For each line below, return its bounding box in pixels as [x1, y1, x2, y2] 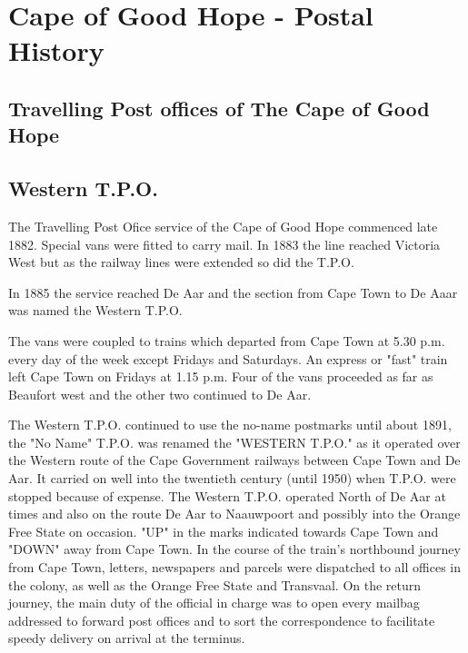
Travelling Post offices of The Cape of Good [8, 94, 430, 122]
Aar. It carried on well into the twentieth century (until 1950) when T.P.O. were [8, 469, 456, 488]
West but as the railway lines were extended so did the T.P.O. [8, 252, 354, 272]
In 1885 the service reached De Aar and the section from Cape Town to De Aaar [8, 282, 458, 302]
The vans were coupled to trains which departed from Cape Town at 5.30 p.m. [8, 331, 445, 350]
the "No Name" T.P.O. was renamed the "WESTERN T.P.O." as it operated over [8, 432, 461, 451]
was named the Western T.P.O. [8, 301, 183, 320]
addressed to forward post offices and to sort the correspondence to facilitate [8, 610, 435, 629]
